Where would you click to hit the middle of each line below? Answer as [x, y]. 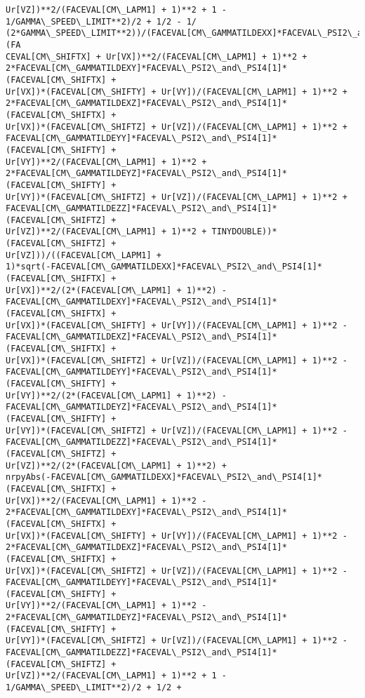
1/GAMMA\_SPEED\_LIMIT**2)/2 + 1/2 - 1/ [101, 21]
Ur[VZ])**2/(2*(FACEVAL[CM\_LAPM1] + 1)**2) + [116, 465]
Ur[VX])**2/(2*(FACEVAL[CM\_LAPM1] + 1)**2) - [116, 290]
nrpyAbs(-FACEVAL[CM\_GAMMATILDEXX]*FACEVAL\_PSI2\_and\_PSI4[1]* [164, 477]
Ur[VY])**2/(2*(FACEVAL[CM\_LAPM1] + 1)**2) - [116, 395]
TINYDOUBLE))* [244, 232]
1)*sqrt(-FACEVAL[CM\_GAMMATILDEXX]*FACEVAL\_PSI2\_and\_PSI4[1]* [164, 267]
